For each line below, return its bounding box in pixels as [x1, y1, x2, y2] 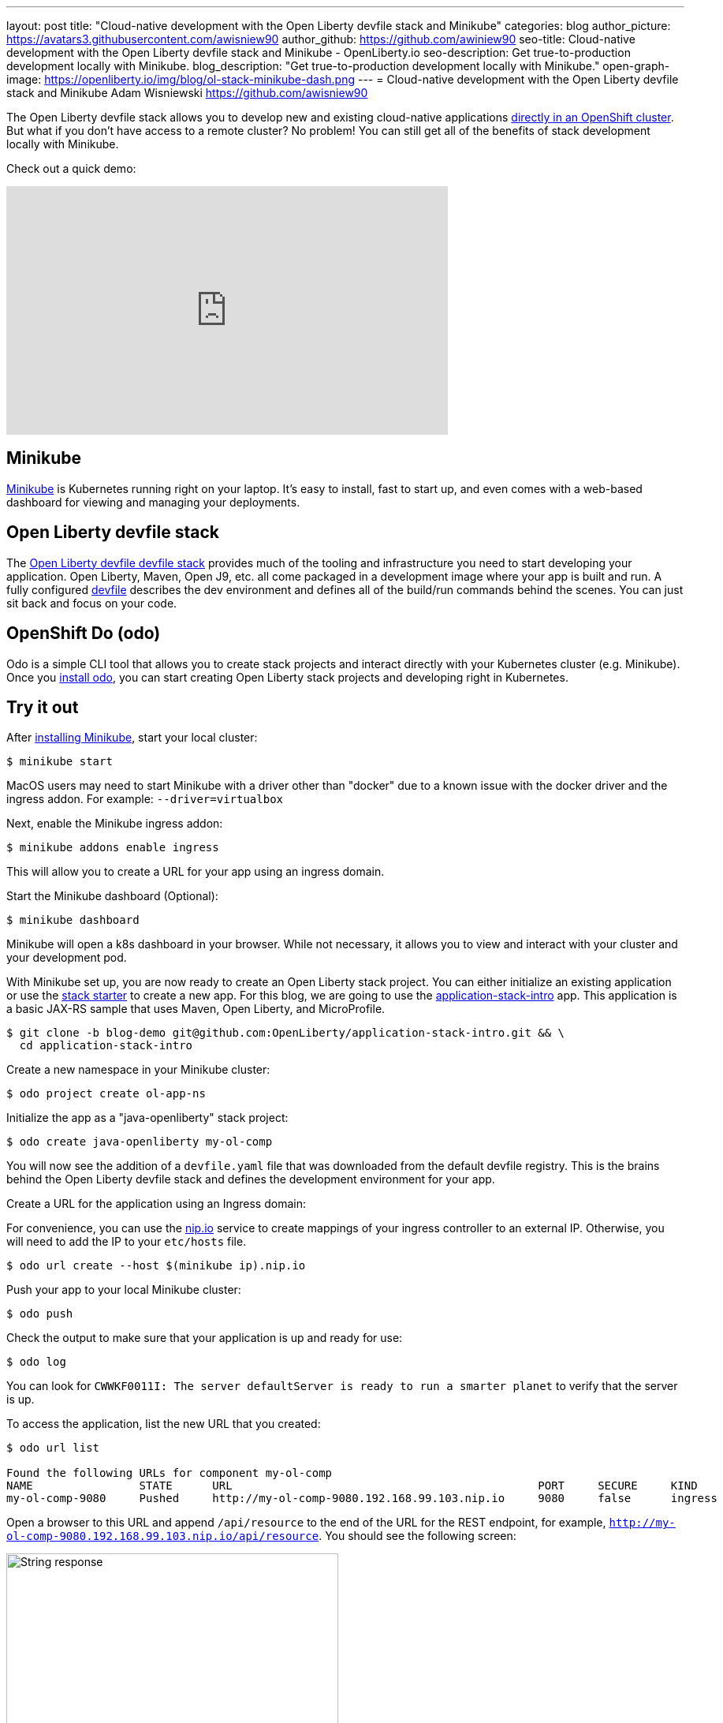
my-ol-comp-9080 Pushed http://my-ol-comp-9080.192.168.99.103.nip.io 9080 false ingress [6, 1492, 717, 1505]
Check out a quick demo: [6, 162, 136, 175]
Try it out [6, 697, 79, 717]
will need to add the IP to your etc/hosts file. [6, 1235, 247, 1249]
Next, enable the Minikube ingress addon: [6, 817, 223, 831]
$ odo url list [6, 1441, 100, 1455]
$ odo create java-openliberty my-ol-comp [6, 1135, 273, 1149]
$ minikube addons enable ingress [6, 841, 219, 854]
